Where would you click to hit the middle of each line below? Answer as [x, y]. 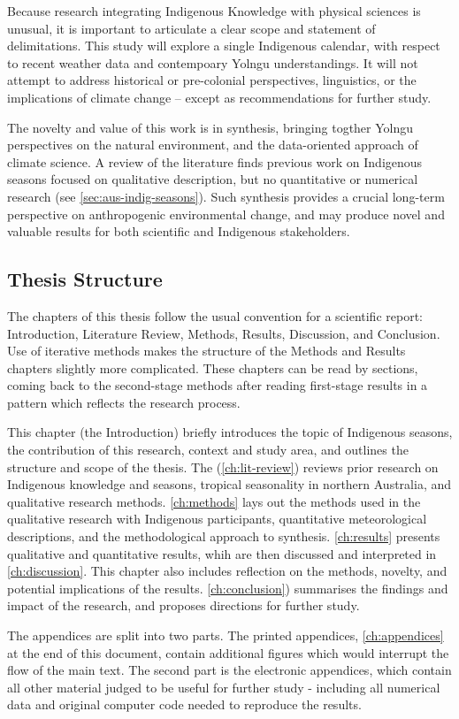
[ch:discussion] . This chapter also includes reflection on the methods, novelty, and [227, 571]
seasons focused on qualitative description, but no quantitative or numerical [213, 179]
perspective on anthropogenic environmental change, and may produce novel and [226, 214]
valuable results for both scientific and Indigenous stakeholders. [179, 231]
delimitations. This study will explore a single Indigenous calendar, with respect [224, 46]
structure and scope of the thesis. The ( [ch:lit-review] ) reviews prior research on [223, 467]
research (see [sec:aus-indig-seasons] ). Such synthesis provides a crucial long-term [226, 196]
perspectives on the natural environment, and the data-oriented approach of [213, 145]
